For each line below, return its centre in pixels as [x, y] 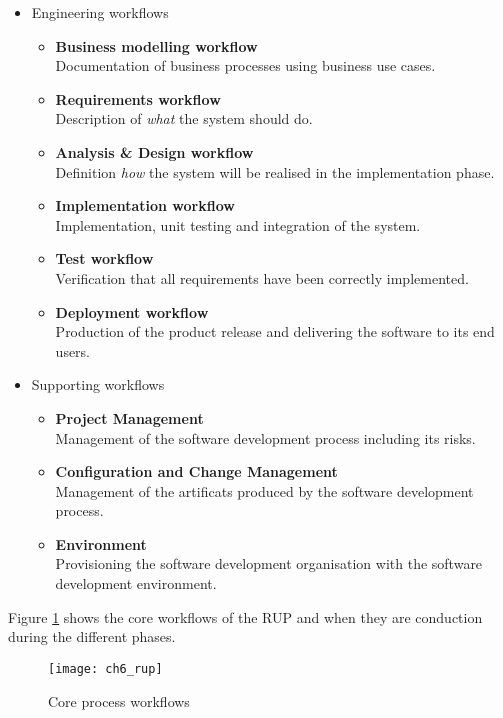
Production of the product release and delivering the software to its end [275, 331]
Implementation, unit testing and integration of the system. [238, 224]
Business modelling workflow [156, 45]
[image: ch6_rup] [105, 668]
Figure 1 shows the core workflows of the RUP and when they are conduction [245, 616]
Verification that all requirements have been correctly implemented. [262, 277]
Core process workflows [119, 700]
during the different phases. [92, 636]
